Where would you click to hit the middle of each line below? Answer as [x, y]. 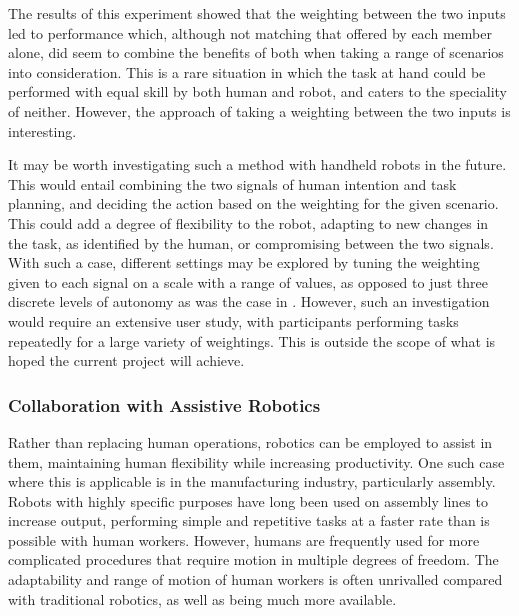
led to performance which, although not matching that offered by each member [250, 32]
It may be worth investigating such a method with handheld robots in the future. [257, 164]
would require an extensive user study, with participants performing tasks [233, 320]
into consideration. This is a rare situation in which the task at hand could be [247, 71]
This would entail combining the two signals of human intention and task [232, 183]
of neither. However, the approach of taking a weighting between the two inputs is [259, 110]
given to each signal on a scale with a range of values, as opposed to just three [248, 281]
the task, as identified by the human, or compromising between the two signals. [251, 242]
